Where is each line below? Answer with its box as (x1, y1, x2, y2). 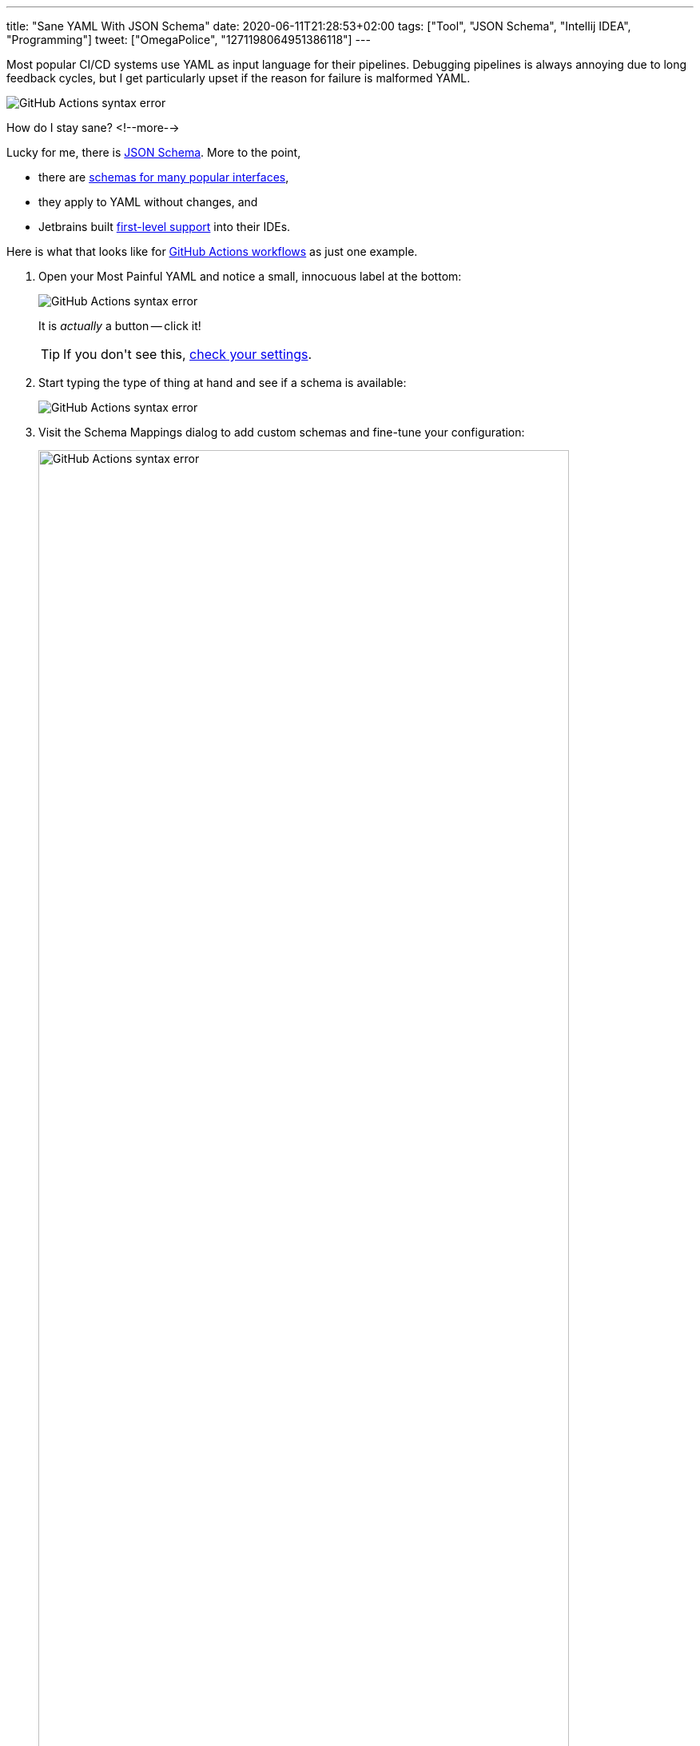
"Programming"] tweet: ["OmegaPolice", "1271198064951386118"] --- (6, 33, 371, 46)
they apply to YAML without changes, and (38, 195, 258, 209)
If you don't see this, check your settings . (63, 346, 312, 362)
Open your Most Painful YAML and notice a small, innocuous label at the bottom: (38, 269, 462, 283)
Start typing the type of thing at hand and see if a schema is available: (38, 376, 407, 389)
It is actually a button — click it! (38, 319, 201, 333)
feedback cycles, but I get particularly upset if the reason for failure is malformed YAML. (6, 71, 471, 85)
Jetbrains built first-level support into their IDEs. (38, 220, 291, 233)
